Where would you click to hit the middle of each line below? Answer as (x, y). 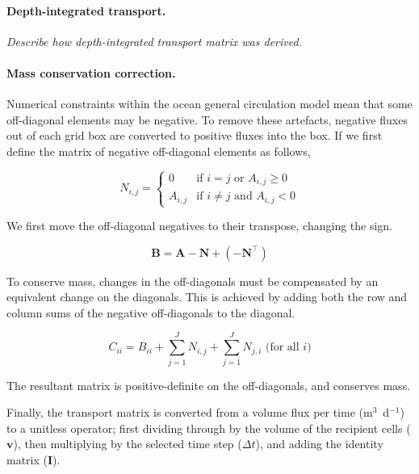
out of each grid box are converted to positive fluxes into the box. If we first (195, 135)
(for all (282, 348)
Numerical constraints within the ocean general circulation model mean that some (209, 104)
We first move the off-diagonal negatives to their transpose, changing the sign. (200, 226)
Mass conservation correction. (91, 72)
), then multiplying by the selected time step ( (128, 444)
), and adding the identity (319, 444)
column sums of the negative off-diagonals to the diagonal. (151, 312)
